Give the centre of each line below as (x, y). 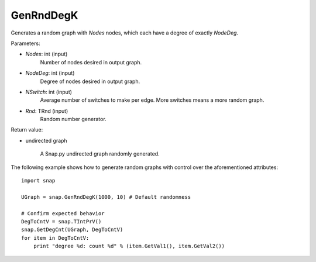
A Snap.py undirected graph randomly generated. (100, 154)
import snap (38, 181)
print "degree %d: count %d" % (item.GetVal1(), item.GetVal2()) (129, 246)
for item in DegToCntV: (55, 238)
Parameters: (25, 43)
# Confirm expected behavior (63, 213)
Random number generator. (73, 119)
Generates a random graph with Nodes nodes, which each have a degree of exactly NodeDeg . (125, 33)
